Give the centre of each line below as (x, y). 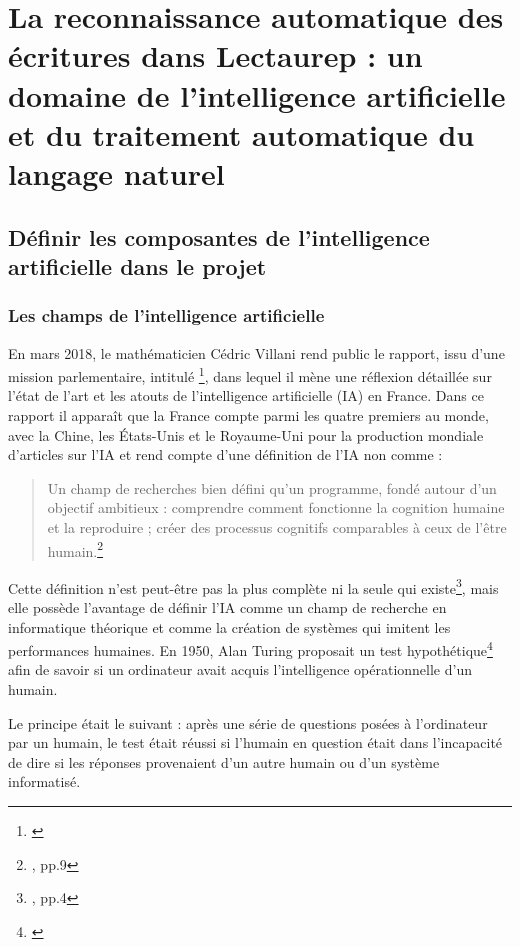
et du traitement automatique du (241, 133)
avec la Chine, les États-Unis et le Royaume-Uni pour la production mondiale (246, 434)
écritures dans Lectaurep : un (215, 55)
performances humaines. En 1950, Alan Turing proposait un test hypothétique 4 (250, 648)
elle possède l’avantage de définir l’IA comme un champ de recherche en (227, 607)
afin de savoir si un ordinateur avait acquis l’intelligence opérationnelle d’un (240, 669)
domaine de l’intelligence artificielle (257, 94)
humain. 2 (75, 549)
